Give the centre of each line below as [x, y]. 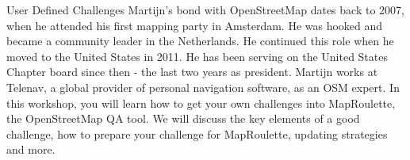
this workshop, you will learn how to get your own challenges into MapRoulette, [201, 103]
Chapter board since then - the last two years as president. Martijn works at [192, 72]
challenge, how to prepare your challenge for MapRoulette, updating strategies [197, 133]
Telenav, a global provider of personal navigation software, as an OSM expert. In [203, 87]
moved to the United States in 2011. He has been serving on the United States [197, 56]
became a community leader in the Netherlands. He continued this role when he [200, 41]
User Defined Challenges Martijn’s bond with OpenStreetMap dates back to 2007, [205, 10]
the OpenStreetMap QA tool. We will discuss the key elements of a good [183, 118]
